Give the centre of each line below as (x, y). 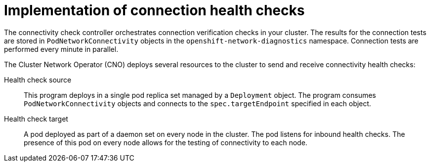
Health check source (38, 80)
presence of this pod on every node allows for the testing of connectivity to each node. (166, 142)
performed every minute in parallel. (61, 49)
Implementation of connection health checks (154, 10)
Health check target (36, 119)
